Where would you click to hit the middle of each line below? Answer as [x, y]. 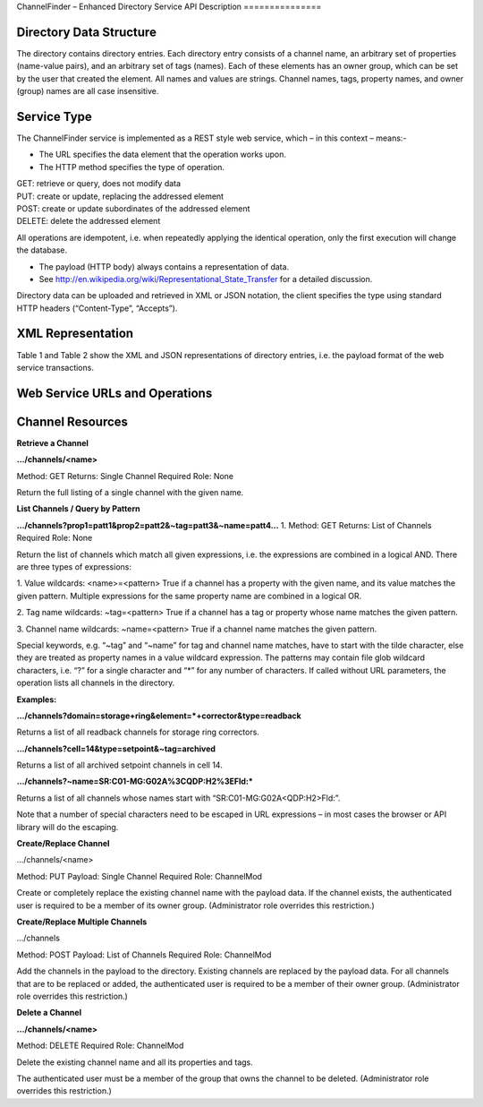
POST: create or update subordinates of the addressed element [133, 208]
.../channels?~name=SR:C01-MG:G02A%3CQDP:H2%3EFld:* [135, 781]
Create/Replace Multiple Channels [82, 922]
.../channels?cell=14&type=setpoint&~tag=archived [116, 749]
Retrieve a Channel [53, 442]
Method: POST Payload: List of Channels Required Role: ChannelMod [144, 955]
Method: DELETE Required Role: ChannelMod [100, 1046]
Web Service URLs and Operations [114, 393]
